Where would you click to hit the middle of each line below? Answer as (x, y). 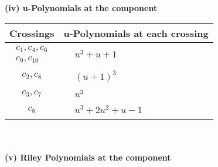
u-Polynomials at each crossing (136, 33)
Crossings (32, 33)
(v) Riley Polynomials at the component (88, 157)
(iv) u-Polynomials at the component (81, 8)
